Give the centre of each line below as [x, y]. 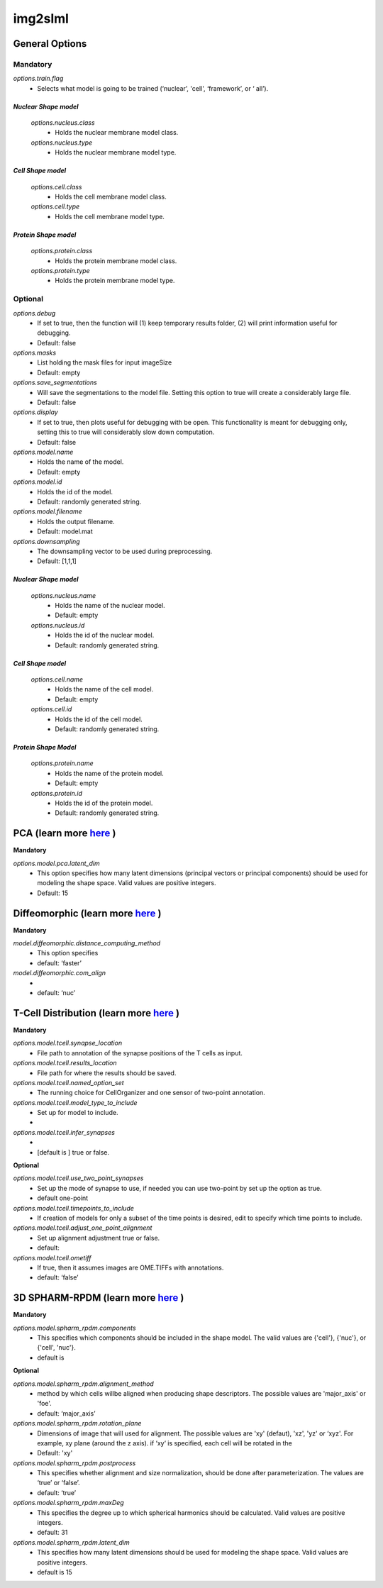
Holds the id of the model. [75, 492]
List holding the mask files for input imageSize [105, 362]
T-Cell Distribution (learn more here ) [96, 1013]
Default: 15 [53, 893]
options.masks [35, 353]
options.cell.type [55, 206]
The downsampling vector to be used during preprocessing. [125, 551]
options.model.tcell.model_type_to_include [75, 1102]
